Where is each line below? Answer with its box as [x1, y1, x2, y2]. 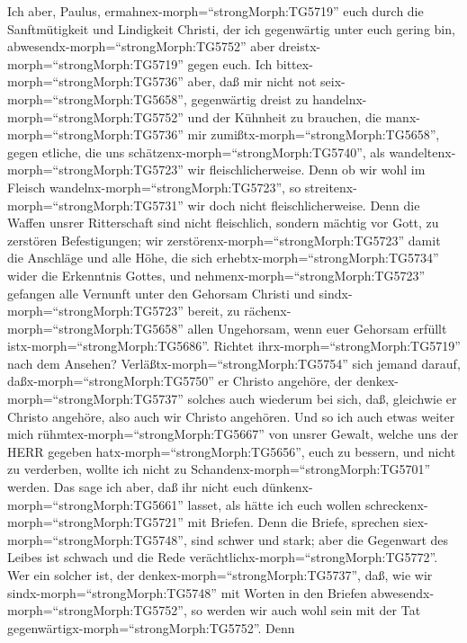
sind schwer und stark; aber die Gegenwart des [191, 530, 449, 549]
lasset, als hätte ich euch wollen [187, 495, 362, 514]
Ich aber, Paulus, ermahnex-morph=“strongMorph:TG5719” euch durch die [7, 2, 424, 20]
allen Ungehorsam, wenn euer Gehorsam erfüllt [187, 318, 447, 337]
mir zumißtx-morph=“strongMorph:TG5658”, [187, 125, 440, 144]
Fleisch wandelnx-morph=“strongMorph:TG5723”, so [7, 177, 301, 196]
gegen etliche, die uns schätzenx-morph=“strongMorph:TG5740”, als [7, 142, 385, 161]
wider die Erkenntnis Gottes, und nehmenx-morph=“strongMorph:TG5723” [7, 265, 426, 284]
